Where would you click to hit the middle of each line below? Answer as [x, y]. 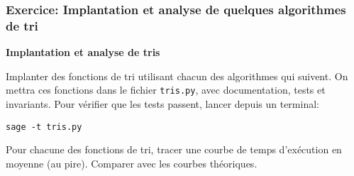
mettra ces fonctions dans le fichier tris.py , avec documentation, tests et [166, 90]
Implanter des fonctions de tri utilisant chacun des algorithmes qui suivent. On [177, 76]
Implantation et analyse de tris [83, 52]
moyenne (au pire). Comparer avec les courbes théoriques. [132, 163]
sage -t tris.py [44, 127]
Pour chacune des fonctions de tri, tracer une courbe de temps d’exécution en [174, 149]
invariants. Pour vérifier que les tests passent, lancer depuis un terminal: [162, 103]
